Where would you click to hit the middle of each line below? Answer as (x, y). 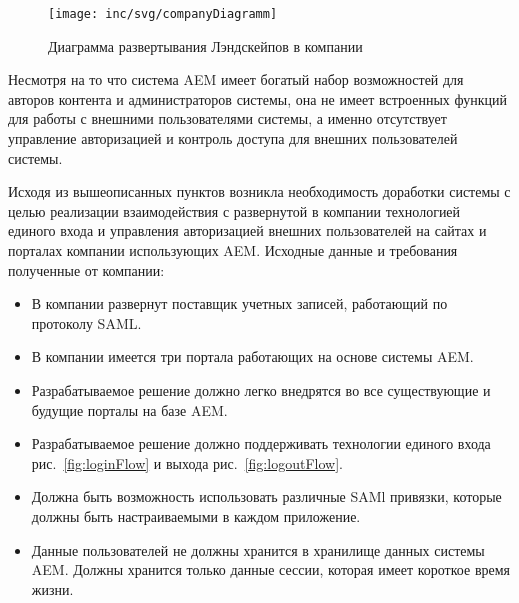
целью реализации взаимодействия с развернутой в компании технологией (234, 210)
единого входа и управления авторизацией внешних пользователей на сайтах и (247, 230)
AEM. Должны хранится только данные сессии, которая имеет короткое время (270, 569)
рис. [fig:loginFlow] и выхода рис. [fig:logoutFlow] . (187, 462)
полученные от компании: (86, 269)
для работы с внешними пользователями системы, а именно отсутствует (227, 118)
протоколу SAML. (86, 322)
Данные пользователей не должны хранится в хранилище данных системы (258, 549)
